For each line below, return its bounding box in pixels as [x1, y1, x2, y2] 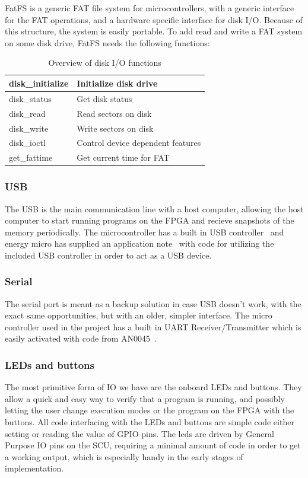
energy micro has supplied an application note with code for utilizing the [5, 237, 274, 250]
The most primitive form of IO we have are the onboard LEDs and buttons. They [5, 381, 302, 393]
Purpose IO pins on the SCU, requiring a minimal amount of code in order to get [5, 439, 301, 451]
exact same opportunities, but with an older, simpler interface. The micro [5, 309, 272, 321]
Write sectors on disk [77, 122, 154, 134]
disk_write [9, 122, 49, 134]
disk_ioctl [9, 136, 46, 149]
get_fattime [9, 151, 53, 164]
